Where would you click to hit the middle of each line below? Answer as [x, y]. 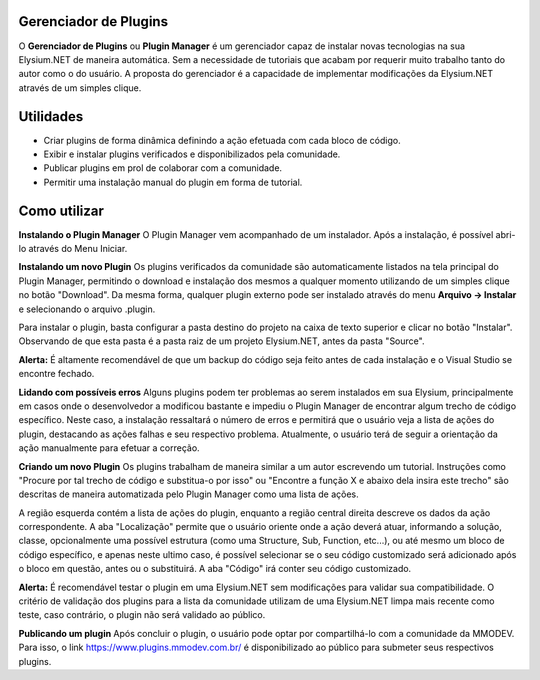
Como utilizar [61, 210]
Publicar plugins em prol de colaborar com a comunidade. [163, 168]
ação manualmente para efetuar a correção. [109, 448]
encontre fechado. [56, 374]
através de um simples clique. [80, 87]
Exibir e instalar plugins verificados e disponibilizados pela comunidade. [192, 154]
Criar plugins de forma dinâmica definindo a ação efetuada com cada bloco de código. [222, 140]
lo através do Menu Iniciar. [73, 249]
